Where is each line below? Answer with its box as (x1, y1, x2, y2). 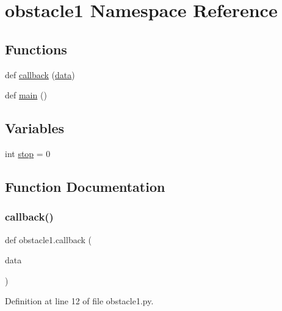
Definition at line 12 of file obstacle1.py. (5, 295, 154, 307)
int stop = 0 (5, 147, 51, 159)
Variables (5, 119, 65, 137)
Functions (5, 39, 67, 58)
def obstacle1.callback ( (5, 233, 92, 246)
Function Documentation (5, 177, 165, 196)
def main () (5, 89, 47, 101)
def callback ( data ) (5, 68, 75, 81)
